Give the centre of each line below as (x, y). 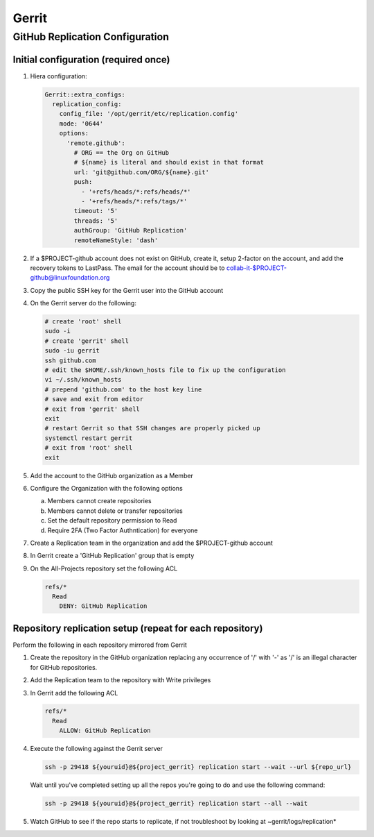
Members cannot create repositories (99, 501)
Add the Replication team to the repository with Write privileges (121, 680)
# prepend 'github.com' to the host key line (123, 389)
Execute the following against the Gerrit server (96, 749)
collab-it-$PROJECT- (257, 268)
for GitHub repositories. (64, 667)
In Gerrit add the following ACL (74, 693)
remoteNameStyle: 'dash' (116, 240)
